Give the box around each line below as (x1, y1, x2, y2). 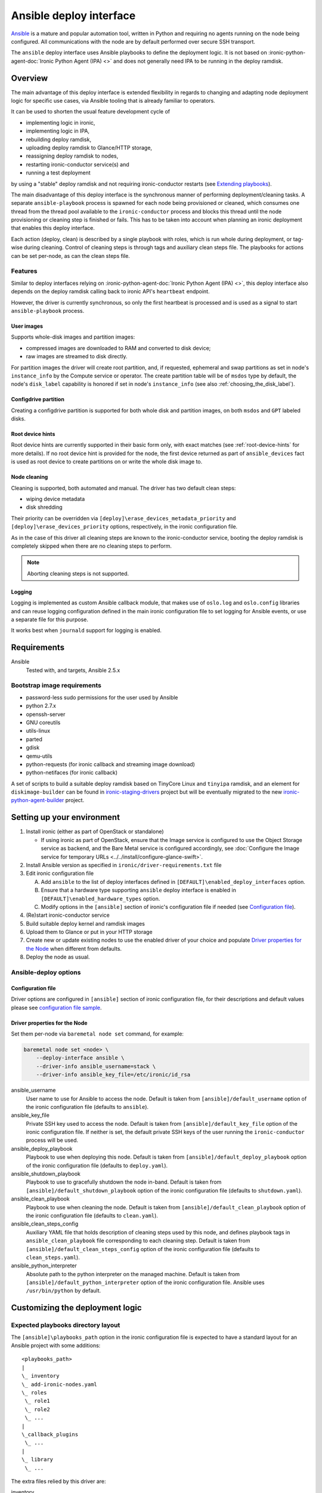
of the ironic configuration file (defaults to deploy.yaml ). (26, 1162, 168, 1169)
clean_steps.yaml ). (26, 1254, 80, 1261)
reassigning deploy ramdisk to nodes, (26, 152, 119, 159)
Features (11, 267, 38, 275)
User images (11, 322, 44, 330)
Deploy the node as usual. (26, 953, 90, 961)
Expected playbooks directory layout (11, 1321, 120, 1329)
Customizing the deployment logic (11, 1302, 143, 1313)
